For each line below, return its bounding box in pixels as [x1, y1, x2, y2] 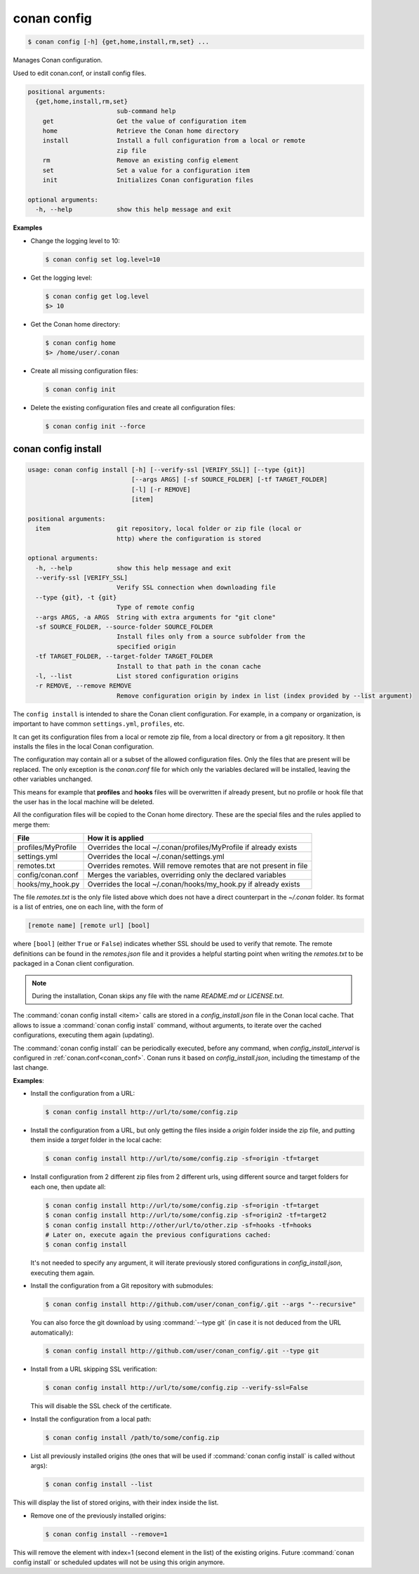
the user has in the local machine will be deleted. [13, 797, 154, 806]
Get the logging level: [30, 273, 93, 282]
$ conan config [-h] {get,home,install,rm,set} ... [27, 38, 210, 46]
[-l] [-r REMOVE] [131, 485, 191, 493]
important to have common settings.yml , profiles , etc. [13, 720, 185, 728]
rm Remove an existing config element [42, 157, 239, 164]
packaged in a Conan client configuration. [13, 959, 135, 968]
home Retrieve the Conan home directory [42, 127, 239, 135]
